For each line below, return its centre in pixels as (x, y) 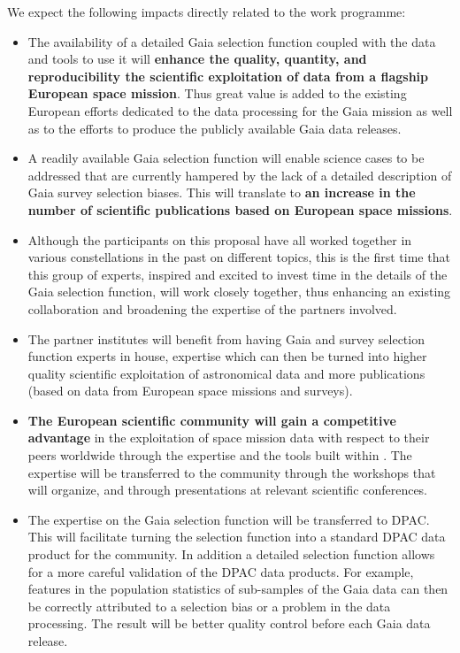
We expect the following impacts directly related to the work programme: (207, 12)
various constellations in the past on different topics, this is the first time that (239, 257)
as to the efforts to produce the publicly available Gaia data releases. (215, 128)
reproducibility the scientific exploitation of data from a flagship (228, 76)
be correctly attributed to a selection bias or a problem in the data (209, 606)
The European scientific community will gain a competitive (212, 420)
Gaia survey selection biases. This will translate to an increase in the (222, 192)
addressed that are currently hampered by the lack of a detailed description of (240, 175)
